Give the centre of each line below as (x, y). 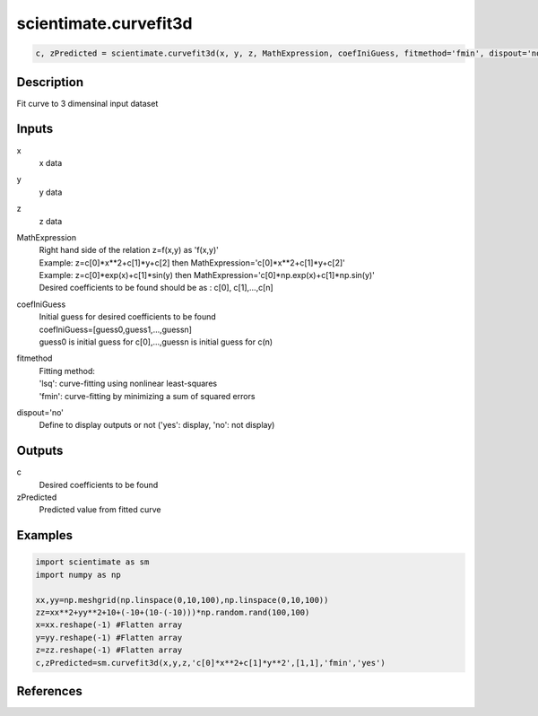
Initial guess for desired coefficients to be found (128, 317)
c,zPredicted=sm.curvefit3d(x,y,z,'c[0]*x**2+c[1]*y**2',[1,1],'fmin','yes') (210, 663)
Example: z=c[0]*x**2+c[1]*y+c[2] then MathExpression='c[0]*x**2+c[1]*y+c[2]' (192, 262)
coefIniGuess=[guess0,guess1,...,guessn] (116, 329)
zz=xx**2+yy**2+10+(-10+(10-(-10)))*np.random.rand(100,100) (173, 612)
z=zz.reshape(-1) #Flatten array (109, 650)
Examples (45, 535)
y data (51, 192)
